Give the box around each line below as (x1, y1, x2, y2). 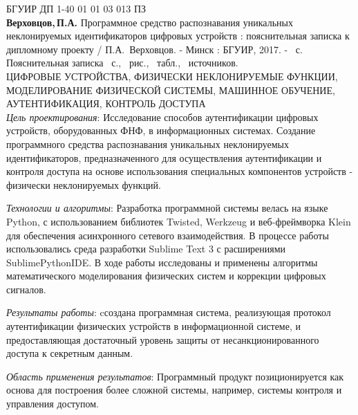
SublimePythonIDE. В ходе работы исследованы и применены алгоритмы (6, 255, 318, 269)
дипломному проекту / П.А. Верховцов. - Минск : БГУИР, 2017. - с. (6, 41, 303, 56)
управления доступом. (6, 396, 100, 411)
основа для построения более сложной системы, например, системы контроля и (6, 382, 342, 397)
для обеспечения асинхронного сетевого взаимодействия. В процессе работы (6, 228, 329, 242)
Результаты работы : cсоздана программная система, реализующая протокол (6, 305, 331, 320)
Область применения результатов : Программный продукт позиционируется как (6, 369, 344, 383)
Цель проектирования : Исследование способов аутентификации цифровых (6, 109, 319, 124)
